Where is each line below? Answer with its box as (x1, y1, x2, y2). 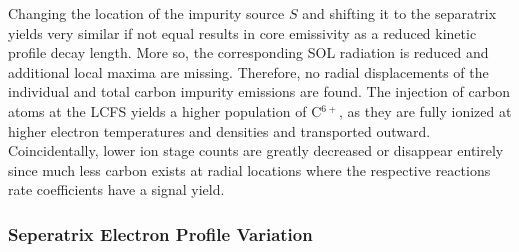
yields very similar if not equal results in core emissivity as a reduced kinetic (8, 22, 477, 43)
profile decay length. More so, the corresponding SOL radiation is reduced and (8, 42, 489, 63)
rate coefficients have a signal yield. (8, 179, 225, 200)
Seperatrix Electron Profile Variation (8, 221, 313, 246)
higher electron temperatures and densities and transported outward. (8, 120, 431, 141)
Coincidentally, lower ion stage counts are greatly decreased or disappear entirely (8, 140, 504, 161)
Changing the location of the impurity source (8, 3, 285, 23)
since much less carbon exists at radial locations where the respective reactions (8, 159, 491, 180)
